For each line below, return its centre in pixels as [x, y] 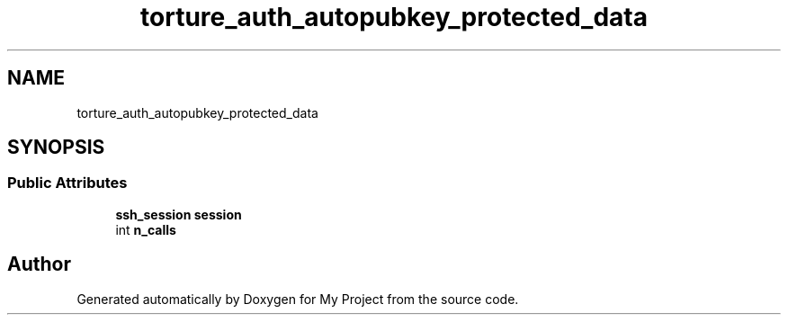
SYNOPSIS [56, 148]
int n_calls [146, 229]
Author [39, 264]
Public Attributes [67, 183]
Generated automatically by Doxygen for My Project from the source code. [298, 299]
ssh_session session [179, 214]
